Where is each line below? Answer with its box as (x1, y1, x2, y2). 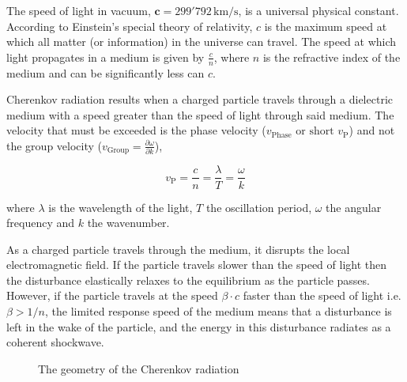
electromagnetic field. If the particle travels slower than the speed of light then (6, 256, 387, 273)
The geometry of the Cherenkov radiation (38, 360, 239, 376)
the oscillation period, (205, 199, 312, 215)
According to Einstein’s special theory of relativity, (6, 17, 253, 34)
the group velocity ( (6, 137, 102, 153)
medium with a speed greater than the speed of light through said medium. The (6, 106, 394, 123)
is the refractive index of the (262, 48, 401, 65)
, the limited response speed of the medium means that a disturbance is (45, 303, 392, 320)
